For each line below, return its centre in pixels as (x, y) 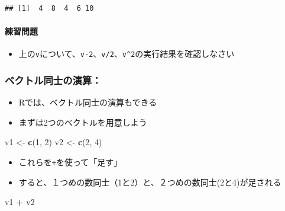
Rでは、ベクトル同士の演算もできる (88, 102)
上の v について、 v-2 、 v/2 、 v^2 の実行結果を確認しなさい (127, 54)
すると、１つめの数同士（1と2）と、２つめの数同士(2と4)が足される (150, 182)
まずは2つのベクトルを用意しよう (83, 122)
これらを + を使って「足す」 (70, 162)
